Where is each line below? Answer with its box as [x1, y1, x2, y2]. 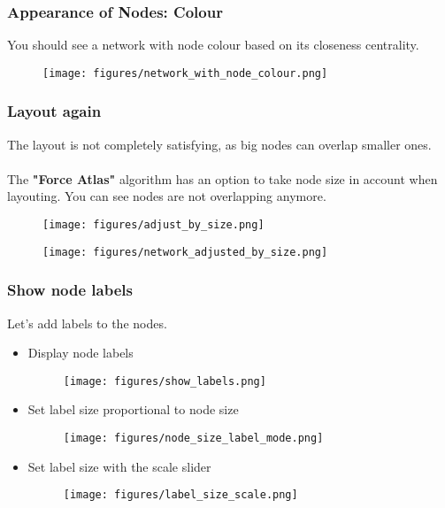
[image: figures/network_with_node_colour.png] [42, 66, 328, 80]
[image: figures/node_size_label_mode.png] [63, 432, 324, 445]
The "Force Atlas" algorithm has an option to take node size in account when [7, 169, 438, 188]
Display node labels [27, 343, 134, 362]
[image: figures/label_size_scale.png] [63, 489, 298, 502]
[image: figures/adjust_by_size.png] [42, 219, 265, 232]
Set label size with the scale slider [27, 457, 211, 475]
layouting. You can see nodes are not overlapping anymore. [7, 187, 326, 205]
